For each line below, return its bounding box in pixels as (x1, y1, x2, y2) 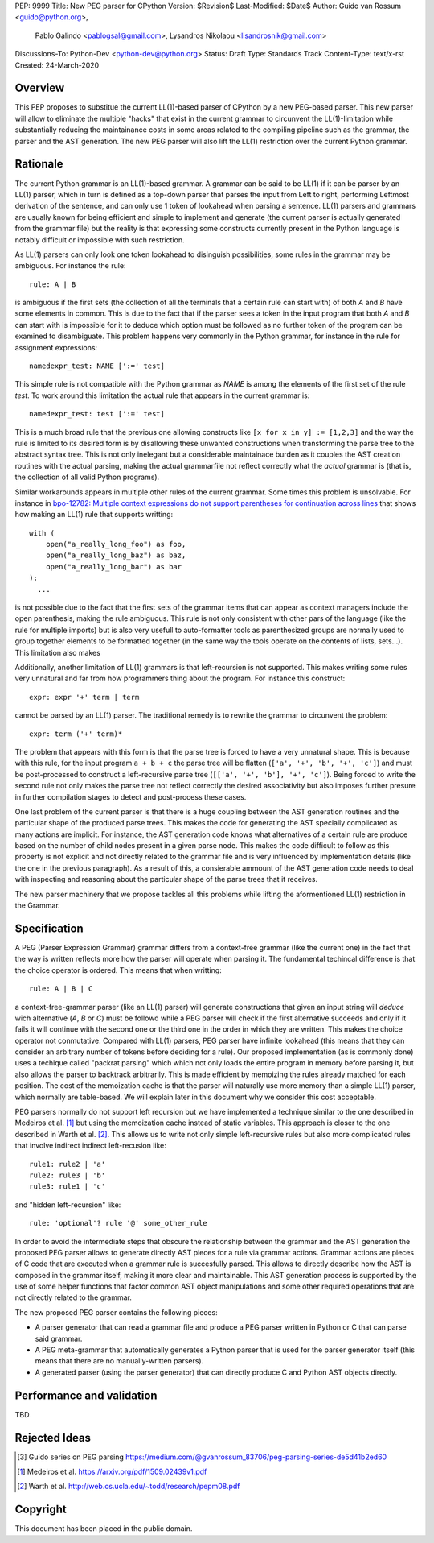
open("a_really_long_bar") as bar (45, 562, 182, 571)
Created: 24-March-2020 (14, 60, 100, 70)
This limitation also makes (14, 647, 100, 657)
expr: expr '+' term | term (29, 693, 140, 701)
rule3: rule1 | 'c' (29, 1182, 106, 1191)
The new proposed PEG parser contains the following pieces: (14, 1307, 218, 1317)
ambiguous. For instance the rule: (14, 261, 126, 271)
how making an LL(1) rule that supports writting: (14, 510, 173, 519)
